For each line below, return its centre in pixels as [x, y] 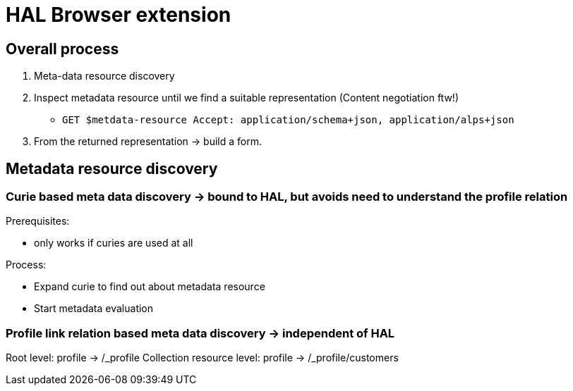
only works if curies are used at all [114, 243]
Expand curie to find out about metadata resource [150, 287]
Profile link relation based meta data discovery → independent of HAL [200, 333]
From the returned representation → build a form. [148, 142]
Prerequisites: [38, 221]
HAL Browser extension [119, 15]
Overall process [62, 49]
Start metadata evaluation [94, 309]
